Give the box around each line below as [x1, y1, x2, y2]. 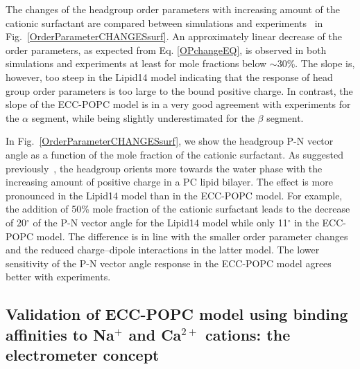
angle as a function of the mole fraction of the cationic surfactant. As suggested [6, 147, 343, 161]
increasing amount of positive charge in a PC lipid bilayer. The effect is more [6, 174, 333, 189]
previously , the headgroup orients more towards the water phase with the [6, 161, 323, 175]
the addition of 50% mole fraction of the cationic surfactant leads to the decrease [6, 201, 350, 216]
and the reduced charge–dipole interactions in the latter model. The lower [6, 242, 320, 257]
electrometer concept [6, 344, 160, 366]
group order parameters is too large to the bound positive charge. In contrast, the [6, 83, 353, 98]
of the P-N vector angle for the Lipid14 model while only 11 [33, 215, 288, 229]
